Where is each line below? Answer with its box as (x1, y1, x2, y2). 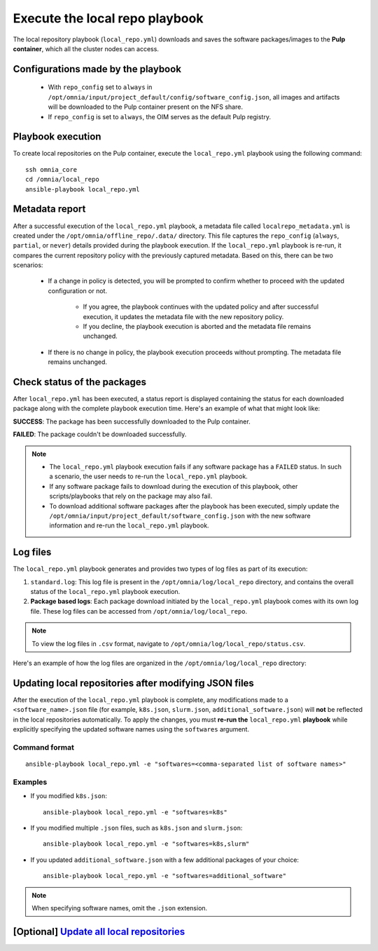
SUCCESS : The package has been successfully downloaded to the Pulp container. (13, 417, 251, 426)
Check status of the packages (13, 376, 147, 388)
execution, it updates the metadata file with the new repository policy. (83, 312, 284, 321)
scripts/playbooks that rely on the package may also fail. (49, 492, 213, 501)
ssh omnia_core (25, 166, 78, 173)
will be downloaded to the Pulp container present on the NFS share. (48, 102, 243, 112)
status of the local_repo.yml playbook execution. (30, 588, 181, 596)
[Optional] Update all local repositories (13, 926, 185, 938)
